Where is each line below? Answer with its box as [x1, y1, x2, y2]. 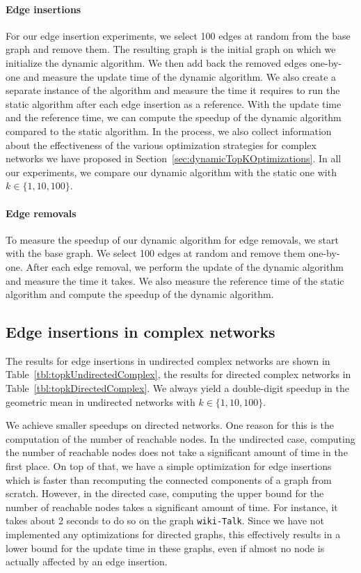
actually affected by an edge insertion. [6, 554, 168, 569]
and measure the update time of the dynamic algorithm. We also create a [23, 69, 337, 84]
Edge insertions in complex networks [6, 321, 275, 343]
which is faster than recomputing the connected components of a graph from [6, 472, 332, 487]
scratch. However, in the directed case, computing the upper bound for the [6, 486, 324, 501]
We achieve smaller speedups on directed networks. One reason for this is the [6, 418, 335, 432]
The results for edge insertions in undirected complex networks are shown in [6, 353, 330, 368]
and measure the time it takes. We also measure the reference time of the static [6, 273, 344, 288]
